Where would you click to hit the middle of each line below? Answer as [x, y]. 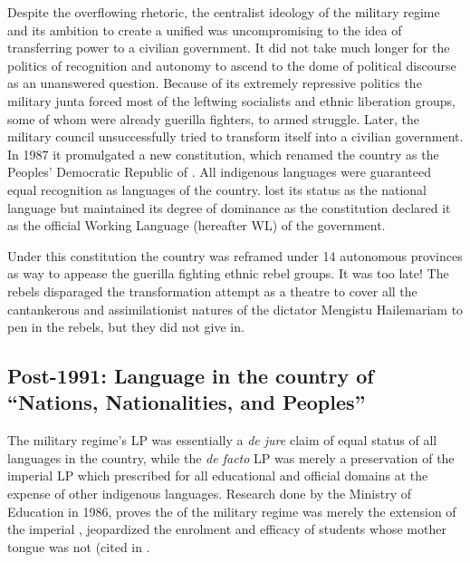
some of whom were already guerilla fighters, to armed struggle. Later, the [213, 118]
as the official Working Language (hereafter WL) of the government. [197, 225]
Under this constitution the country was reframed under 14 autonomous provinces [235, 255]
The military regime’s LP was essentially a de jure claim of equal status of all [222, 440]
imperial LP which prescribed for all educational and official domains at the [218, 476]
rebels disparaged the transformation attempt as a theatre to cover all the [212, 291]
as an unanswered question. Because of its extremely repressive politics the [215, 83]
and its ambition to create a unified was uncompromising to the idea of [205, 29]
